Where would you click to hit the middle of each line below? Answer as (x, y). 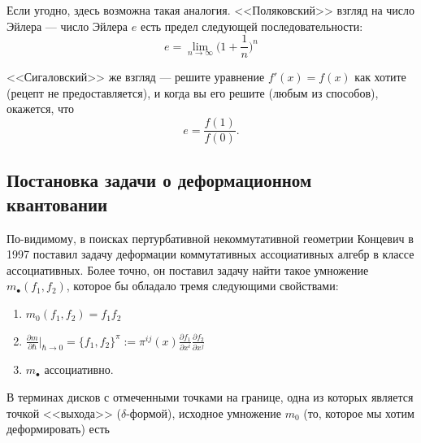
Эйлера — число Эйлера (67, 26)
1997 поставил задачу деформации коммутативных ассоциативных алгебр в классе (210, 254)
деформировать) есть (58, 429)
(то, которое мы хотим (359, 413)
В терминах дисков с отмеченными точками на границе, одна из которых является (210, 397)
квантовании (57, 204)
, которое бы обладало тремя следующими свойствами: (202, 286)
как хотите (380, 77)
